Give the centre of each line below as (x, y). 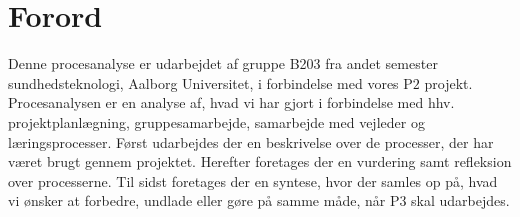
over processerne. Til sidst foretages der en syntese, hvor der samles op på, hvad (253, 180)
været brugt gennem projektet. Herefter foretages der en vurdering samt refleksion (260, 161)
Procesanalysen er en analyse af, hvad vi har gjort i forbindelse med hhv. (231, 102)
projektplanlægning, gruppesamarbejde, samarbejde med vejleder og (216, 121)
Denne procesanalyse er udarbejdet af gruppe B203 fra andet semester (223, 63)
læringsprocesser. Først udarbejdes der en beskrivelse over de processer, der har (251, 141)
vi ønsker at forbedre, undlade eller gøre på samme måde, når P (204, 200)
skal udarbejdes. (460, 200)
